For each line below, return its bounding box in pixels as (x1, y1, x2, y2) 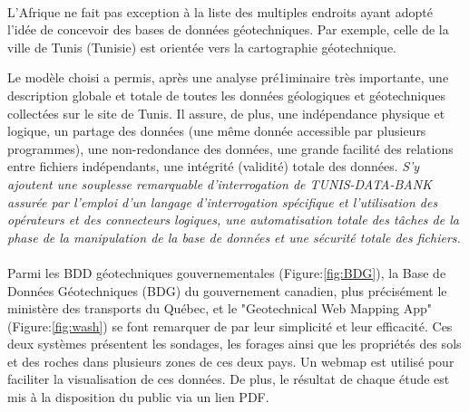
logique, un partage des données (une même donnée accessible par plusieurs (7, 121, 426, 140)
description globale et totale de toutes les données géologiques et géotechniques (7, 85, 446, 104)
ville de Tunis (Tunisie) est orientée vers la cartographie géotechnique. (7, 37, 397, 56)
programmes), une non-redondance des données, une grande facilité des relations (7, 139, 454, 158)
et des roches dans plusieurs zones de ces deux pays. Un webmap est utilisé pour (7, 351, 454, 370)
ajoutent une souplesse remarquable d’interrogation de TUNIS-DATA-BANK (7, 174, 432, 193)
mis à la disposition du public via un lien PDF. (7, 388, 269, 407)
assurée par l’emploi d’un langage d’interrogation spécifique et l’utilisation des (7, 192, 438, 211)
